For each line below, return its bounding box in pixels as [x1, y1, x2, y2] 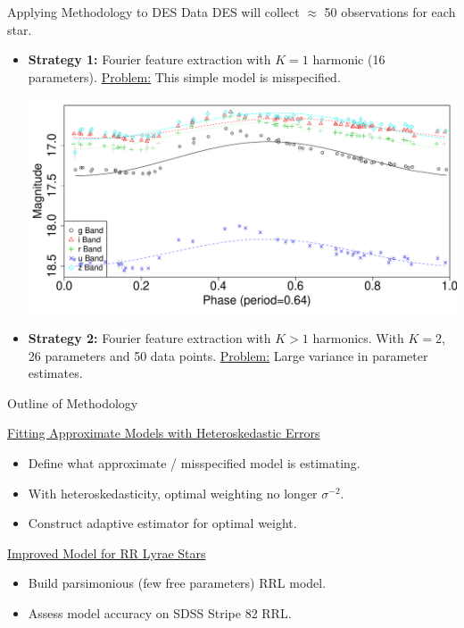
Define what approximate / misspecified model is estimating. [28, 454, 360, 473]
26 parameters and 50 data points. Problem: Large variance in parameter [28, 346, 428, 364]
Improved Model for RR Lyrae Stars [7, 543, 206, 562]
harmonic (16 [312, 50, 385, 69]
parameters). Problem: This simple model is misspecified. [28, 67, 341, 86]
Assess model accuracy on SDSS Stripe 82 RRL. [28, 604, 292, 622]
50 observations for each [324, 3, 456, 21]
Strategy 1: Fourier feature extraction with [28, 50, 271, 69]
